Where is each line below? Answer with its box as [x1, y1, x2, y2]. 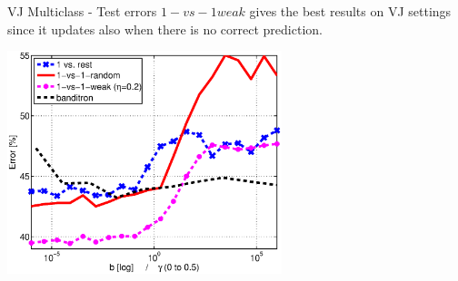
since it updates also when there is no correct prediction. [7, 19, 323, 38]
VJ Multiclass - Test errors [7, 2, 157, 20]
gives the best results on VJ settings [249, 2, 452, 20]
